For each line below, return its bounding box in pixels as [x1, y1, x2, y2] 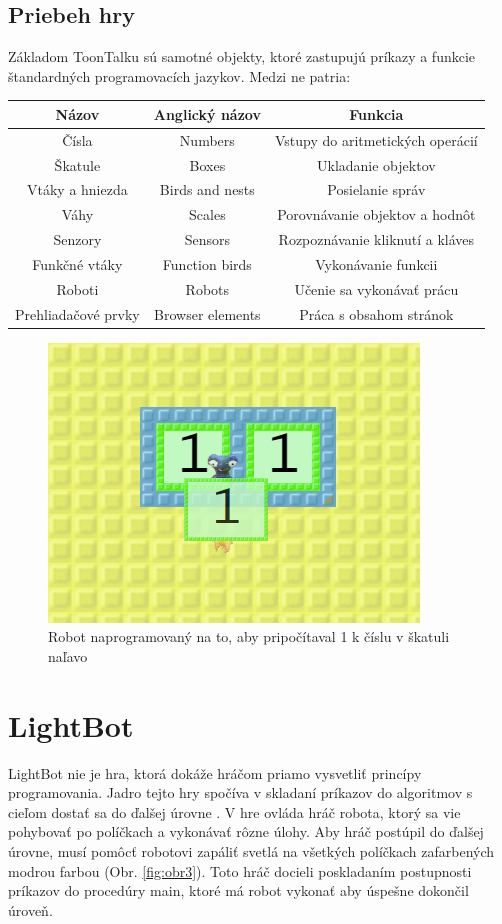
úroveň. [8, 899, 53, 920]
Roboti [56, 278, 99, 299]
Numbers [179, 129, 235, 150]
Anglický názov [153, 103, 261, 124]
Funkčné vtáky [32, 253, 123, 274]
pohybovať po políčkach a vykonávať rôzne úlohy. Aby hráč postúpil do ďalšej [8, 821, 484, 842]
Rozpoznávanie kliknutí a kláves [278, 229, 475, 250]
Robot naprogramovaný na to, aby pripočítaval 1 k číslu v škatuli [48, 626, 450, 647]
